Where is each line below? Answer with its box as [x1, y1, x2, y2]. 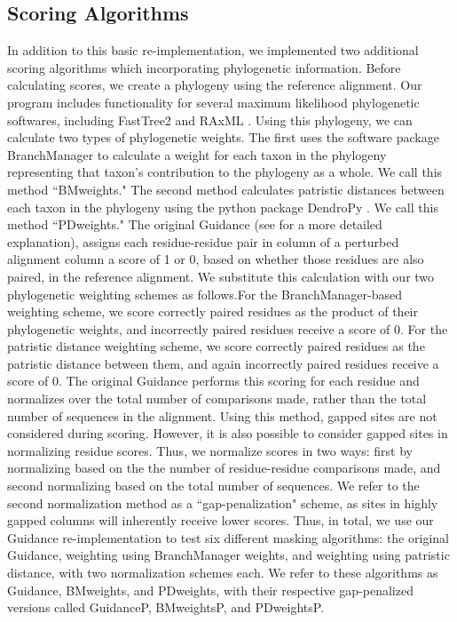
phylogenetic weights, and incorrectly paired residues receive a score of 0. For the [7, 319, 448, 338]
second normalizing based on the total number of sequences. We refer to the [7, 476, 420, 495]
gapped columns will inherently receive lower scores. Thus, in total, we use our [7, 511, 434, 530]
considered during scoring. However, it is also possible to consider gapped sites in [7, 424, 448, 443]
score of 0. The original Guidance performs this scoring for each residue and [7, 371, 420, 390]
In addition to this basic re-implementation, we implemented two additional [7, 41, 419, 60]
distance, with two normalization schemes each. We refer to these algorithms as [7, 563, 438, 582]
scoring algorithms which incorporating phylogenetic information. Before [7, 58, 401, 76]
